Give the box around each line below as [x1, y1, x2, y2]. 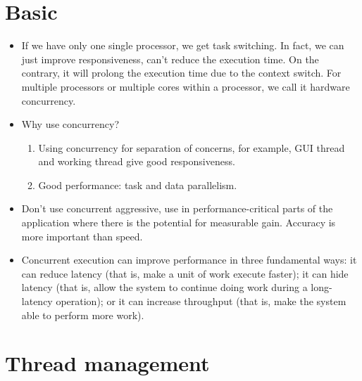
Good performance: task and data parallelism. [38, 177, 237, 192]
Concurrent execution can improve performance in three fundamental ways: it [21, 252, 357, 267]
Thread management [5, 349, 210, 377]
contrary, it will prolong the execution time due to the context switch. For [21, 65, 342, 80]
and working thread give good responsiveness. [38, 154, 235, 169]
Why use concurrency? [21, 117, 120, 131]
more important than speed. [21, 228, 143, 243]
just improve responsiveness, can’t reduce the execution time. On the [21, 51, 319, 66]
